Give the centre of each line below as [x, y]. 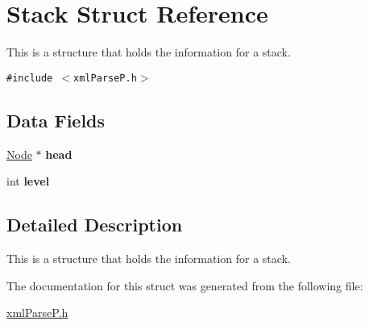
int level [28, 181]
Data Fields [56, 120]
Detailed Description [95, 225]
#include [30, 78]
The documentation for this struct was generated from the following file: [185, 285]
